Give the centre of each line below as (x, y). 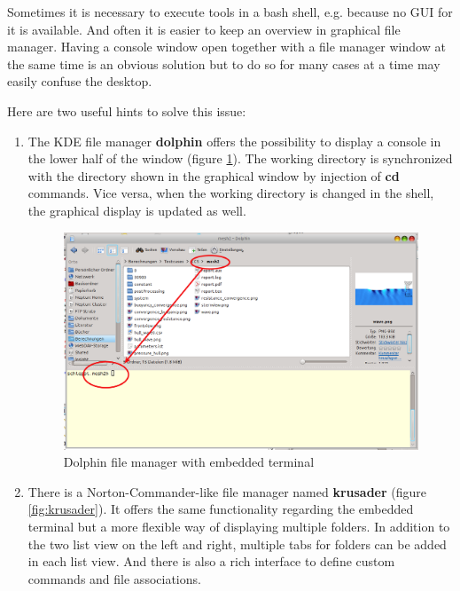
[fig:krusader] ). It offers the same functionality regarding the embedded (221, 509)
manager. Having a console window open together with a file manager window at (226, 47)
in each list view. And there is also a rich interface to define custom (211, 561)
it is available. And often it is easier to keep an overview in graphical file (204, 29)
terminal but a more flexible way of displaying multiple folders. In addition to (239, 526)
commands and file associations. (114, 578)
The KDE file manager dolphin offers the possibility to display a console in (234, 141)
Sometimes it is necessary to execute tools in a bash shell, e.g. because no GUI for (230, 12)
